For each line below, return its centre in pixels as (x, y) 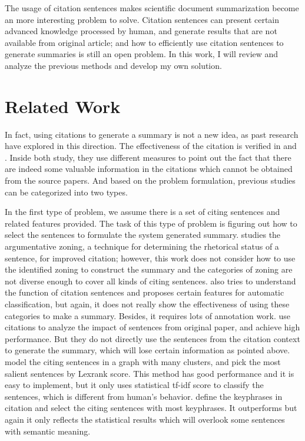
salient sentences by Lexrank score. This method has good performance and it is (150, 373)
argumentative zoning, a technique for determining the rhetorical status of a (142, 246)
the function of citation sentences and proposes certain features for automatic (145, 292)
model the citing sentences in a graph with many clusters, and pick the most (143, 361)
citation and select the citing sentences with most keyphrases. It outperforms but (151, 408)
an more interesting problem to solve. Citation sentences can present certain (142, 19)
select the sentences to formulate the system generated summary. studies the (143, 235)
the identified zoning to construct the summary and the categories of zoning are (149, 269)
